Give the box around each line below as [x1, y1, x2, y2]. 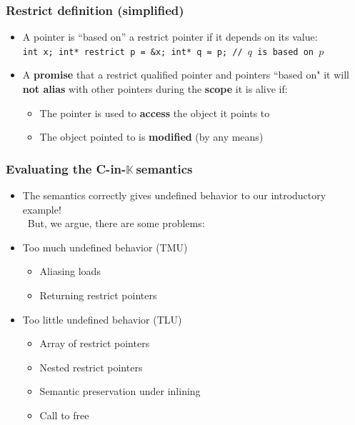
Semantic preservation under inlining [39, 384, 201, 399]
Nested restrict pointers [39, 359, 143, 374]
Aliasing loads [39, 264, 101, 279]
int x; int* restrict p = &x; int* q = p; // [22, 46, 243, 57]
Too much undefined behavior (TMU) [22, 239, 188, 254]
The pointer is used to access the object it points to [39, 105, 270, 120]
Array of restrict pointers [39, 336, 150, 351]
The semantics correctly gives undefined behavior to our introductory [22, 188, 326, 203]
